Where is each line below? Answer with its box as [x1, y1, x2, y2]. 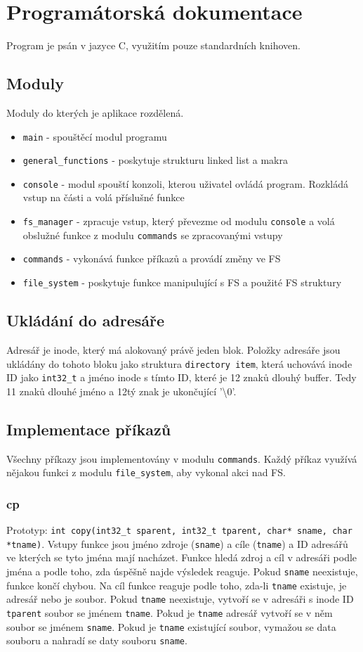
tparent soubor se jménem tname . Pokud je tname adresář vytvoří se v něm [6, 606, 333, 620]
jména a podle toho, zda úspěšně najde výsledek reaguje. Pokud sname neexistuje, [6, 564, 358, 579]
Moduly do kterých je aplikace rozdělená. [6, 105, 184, 120]
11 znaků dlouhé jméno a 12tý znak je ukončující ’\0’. [6, 383, 237, 398]
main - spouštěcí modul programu [22, 129, 167, 143]
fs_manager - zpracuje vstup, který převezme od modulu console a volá [22, 214, 335, 229]
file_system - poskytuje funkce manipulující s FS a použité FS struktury [22, 275, 342, 290]
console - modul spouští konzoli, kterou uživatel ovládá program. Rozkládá [22, 176, 349, 191]
